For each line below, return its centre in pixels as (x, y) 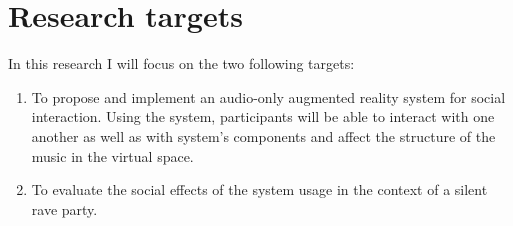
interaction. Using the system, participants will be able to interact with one (263, 116)
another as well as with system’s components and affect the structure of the (263, 135)
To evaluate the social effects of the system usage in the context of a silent (259, 189)
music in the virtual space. (112, 155)
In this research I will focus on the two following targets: (181, 63)
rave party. (64, 208)
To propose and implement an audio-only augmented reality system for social (268, 96)
